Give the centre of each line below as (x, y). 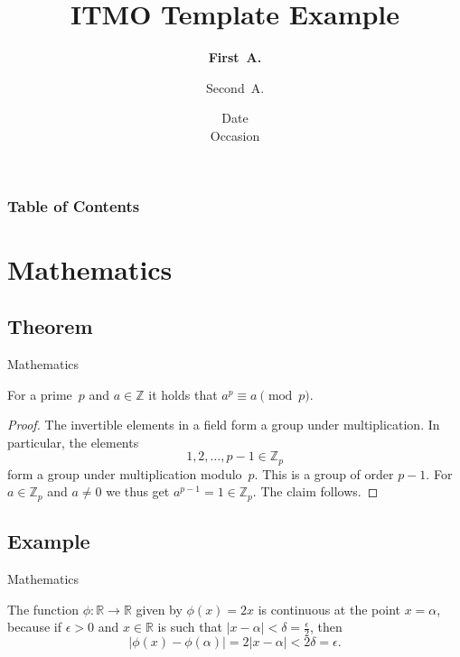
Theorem (50, 326)
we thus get (138, 491)
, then (326, 627)
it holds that (183, 394)
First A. (235, 57)
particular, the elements (73, 442)
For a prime (40, 394)
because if (34, 627)
